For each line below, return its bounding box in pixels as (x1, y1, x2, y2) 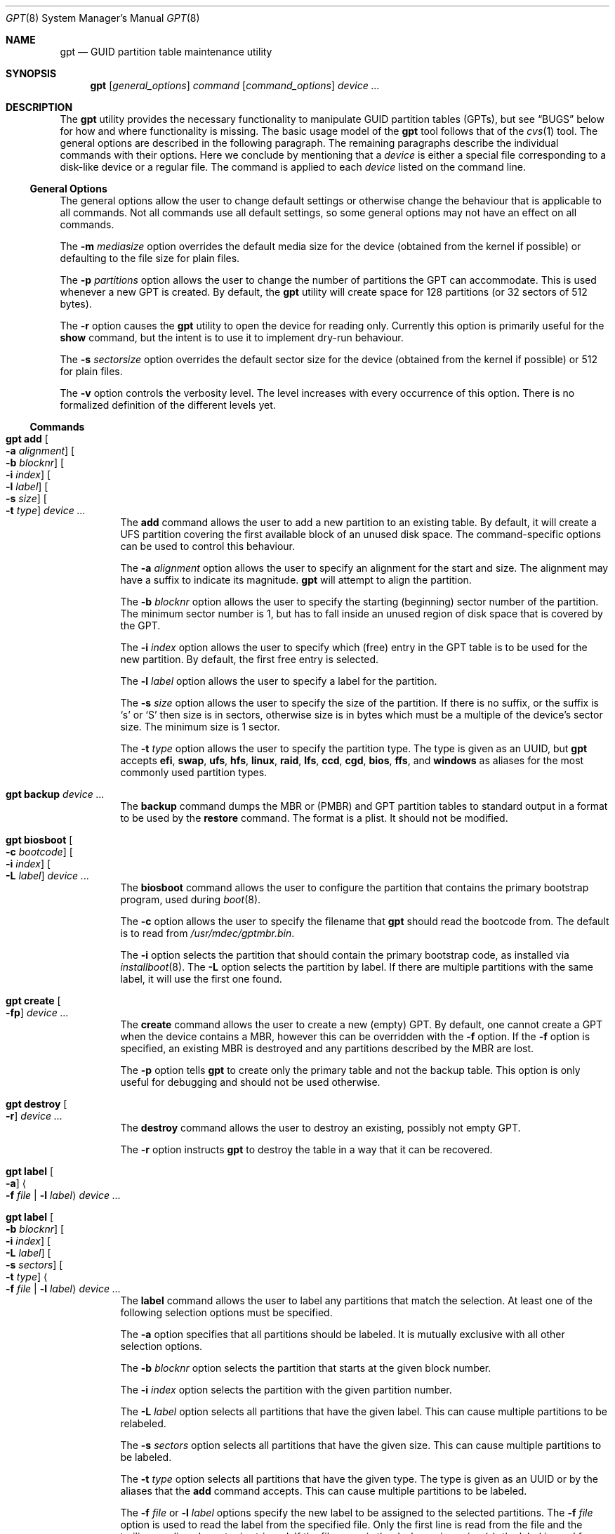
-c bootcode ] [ (6, 846, 73, 858)
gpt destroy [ (6, 1098, 67, 1110)
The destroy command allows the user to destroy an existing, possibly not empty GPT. (120, 1122, 521, 1134)
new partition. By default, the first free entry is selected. (120, 653, 379, 665)
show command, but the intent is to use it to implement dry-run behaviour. (60, 332, 404, 343)
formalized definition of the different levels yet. (60, 399, 276, 411)
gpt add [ (6, 433, 48, 445)
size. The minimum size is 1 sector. (120, 721, 280, 733)
